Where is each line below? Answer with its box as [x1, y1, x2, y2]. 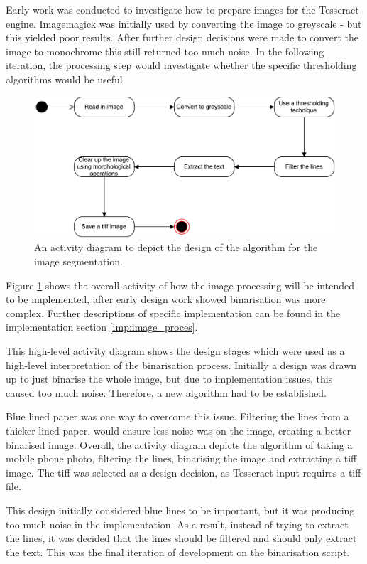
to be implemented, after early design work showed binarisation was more [6, 292, 326, 307]
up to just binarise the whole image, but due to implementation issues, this [6, 371, 333, 386]
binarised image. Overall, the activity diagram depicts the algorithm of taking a [6, 437, 353, 452]
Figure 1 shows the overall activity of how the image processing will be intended [6, 277, 354, 292]
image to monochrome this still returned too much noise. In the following [6, 43, 324, 58]
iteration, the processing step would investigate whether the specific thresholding [6, 58, 357, 73]
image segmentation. [34, 254, 123, 269]
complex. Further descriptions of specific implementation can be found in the [6, 305, 341, 320]
